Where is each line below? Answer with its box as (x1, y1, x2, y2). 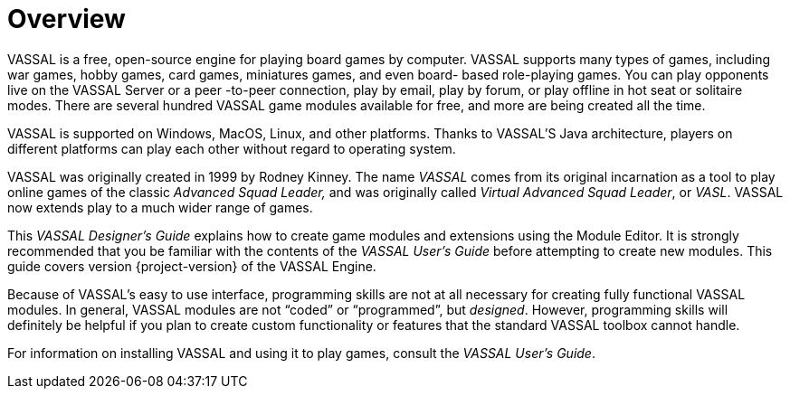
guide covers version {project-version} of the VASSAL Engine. (7, 258, 376, 274)
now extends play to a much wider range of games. (7, 199, 313, 215)
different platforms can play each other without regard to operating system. (7, 140, 456, 156)
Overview (7, 4, 126, 34)
